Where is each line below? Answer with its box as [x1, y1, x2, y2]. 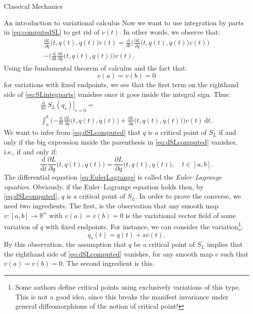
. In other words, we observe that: [119, 27, 220, 37]
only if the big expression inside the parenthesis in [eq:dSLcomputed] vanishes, [4, 137, 237, 147]
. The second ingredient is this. [62, 258, 155, 268]
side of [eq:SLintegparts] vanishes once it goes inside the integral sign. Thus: [4, 89, 231, 99]
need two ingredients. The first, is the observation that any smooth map [4, 201, 219, 211]
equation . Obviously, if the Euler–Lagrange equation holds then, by [4, 181, 204, 191]
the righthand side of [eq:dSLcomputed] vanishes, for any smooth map [4, 248, 213, 259]
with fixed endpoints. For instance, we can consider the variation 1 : [45, 220, 243, 231]
